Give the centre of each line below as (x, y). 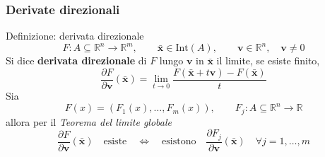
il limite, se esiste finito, (268, 60)
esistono (179, 141)
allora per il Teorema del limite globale (89, 121)
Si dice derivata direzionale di (76, 60)
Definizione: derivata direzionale (75, 36)
